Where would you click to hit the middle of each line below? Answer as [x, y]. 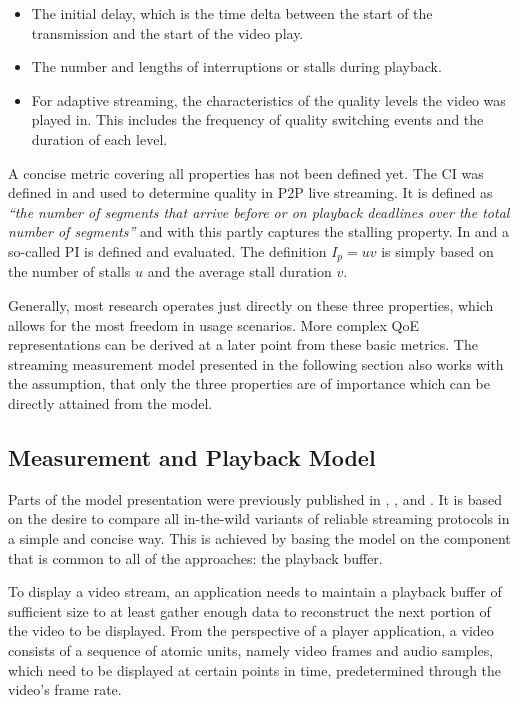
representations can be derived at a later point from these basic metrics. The [243, 344]
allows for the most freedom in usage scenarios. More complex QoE [213, 324]
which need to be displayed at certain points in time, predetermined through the [255, 669]
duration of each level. [99, 138]
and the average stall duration [239, 271]
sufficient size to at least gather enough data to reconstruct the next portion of [249, 610]
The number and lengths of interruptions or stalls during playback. [236, 66]
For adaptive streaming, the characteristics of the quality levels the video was [268, 99]
